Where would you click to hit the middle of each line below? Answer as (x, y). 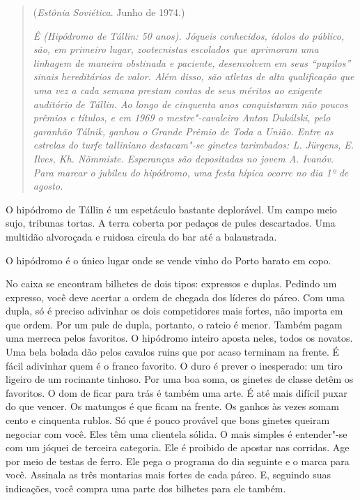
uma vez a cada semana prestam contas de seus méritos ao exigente (177, 90)
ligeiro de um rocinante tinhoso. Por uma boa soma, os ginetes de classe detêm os (180, 379)
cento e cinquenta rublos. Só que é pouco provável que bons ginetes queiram (168, 420)
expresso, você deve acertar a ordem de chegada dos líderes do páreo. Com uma (175, 297)
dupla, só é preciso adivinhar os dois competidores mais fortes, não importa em (174, 311)
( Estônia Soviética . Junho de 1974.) (109, 12)
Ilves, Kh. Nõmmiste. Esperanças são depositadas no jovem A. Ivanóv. (183, 158)
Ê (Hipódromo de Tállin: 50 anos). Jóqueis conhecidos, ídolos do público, (189, 35)
